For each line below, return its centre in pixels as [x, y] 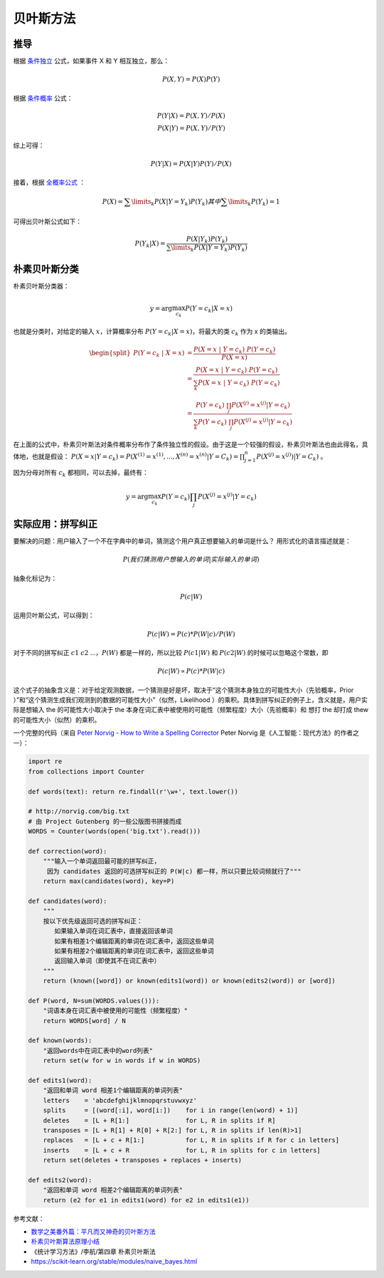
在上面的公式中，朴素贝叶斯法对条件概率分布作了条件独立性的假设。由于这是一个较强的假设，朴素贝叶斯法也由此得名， [187, 444]
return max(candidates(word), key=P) [109, 881]
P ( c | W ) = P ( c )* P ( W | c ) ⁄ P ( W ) [191, 634]
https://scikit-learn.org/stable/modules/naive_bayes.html [114, 1262]
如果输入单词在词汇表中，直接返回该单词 [114, 931]
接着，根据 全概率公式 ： [49, 182]
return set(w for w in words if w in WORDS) [122, 1060]
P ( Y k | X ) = [150, 244]
